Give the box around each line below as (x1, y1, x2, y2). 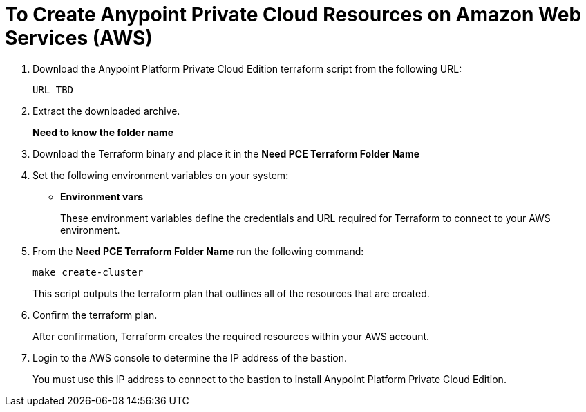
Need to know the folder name (32, 126, 174, 138)
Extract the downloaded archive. (32, 104, 180, 117)
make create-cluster (32, 266, 144, 278)
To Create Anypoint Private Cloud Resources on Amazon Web (5, 3, 582, 26)
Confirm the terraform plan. (32, 308, 158, 321)
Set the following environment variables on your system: (32, 169, 289, 181)
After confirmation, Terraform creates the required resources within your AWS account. (32, 330, 430, 342)
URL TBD (32, 84, 74, 95)
